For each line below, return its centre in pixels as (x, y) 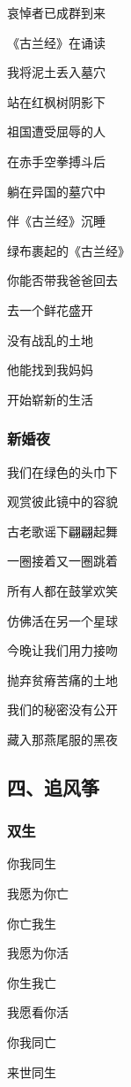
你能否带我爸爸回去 (62, 280)
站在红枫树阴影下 (56, 101)
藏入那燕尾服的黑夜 (62, 739)
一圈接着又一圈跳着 (62, 561)
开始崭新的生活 (50, 399)
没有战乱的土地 (50, 339)
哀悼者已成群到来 (56, 12)
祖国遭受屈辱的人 (56, 131)
